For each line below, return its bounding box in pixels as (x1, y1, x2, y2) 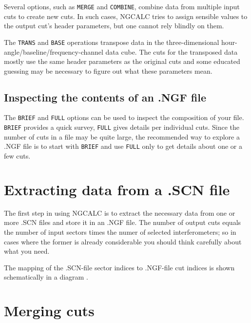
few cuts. (4, 151, 31, 161)
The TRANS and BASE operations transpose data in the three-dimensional (4, 37, 219, 47)
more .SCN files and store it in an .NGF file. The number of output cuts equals (4, 217, 241, 227)
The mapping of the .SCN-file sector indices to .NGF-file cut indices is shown (4, 262, 235, 272)
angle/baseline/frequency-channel (4, 46, 103, 57)
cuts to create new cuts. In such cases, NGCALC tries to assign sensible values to (4, 11, 248, 21)
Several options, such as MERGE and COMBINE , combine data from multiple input (4, 1, 240, 11)
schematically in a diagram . (4, 272, 88, 282)
